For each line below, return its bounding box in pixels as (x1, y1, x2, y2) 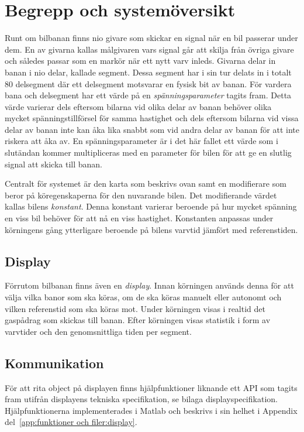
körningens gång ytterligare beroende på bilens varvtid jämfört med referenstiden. (5, 223, 298, 235)
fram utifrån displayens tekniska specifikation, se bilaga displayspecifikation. (5, 393, 278, 405)
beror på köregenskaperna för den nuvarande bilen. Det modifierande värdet (5, 188, 277, 201)
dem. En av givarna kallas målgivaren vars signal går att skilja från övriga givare (5, 43, 294, 55)
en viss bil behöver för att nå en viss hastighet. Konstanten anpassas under (5, 212, 274, 224)
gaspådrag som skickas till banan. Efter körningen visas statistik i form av (5, 314, 271, 326)
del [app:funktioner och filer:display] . (5, 416, 137, 428)
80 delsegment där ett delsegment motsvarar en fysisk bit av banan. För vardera (5, 77, 292, 90)
